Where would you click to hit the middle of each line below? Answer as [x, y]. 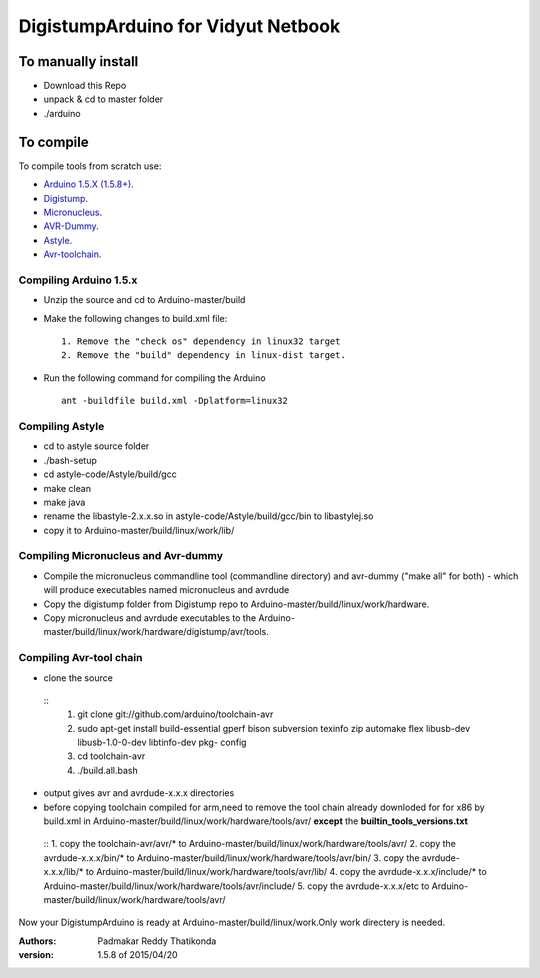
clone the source [78, 677]
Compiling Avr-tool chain [80, 658]
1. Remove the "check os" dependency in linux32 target [201, 341]
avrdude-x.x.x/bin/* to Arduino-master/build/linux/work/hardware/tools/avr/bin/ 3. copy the [231, 857]
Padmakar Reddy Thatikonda [157, 941]
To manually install [78, 61]
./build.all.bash [108, 770]
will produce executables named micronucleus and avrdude [166, 590]
